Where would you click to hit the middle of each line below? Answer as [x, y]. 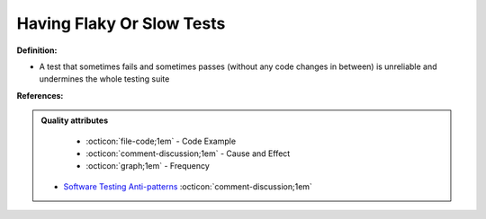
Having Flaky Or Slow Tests [121, 23]
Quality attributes [74, 120]
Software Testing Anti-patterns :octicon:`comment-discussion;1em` [188, 186]
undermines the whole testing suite [104, 79]
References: [40, 95]
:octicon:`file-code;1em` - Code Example [161, 141]
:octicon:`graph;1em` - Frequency [148, 166]
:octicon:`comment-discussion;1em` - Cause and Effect [188, 153]
